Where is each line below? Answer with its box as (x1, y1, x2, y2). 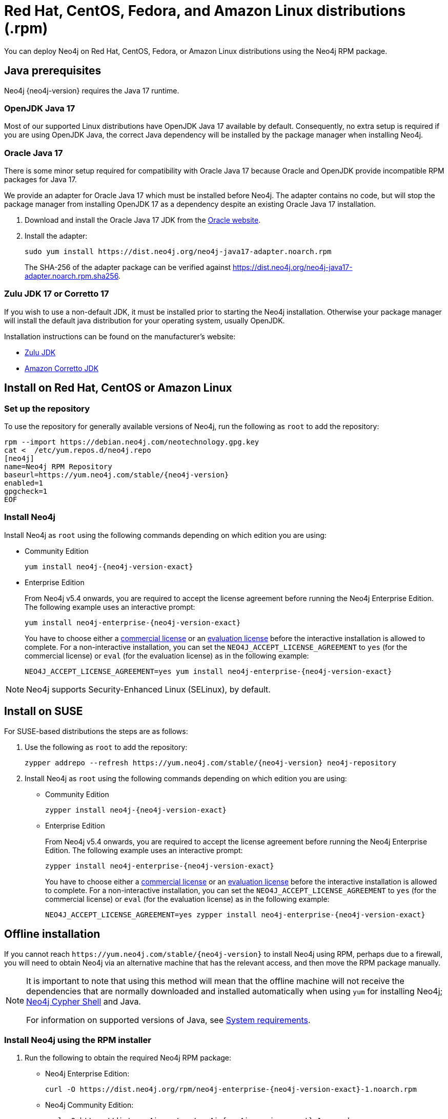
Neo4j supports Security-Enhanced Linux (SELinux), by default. (26, 684, 271, 694)
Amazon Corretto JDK (25, 363, 99, 373)
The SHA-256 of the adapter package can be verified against (25, 263, 231, 272)
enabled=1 (4, 479, 43, 488)
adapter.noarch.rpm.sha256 (25, 272, 118, 281)
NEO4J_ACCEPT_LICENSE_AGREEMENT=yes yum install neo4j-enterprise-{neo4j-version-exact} (25, 667, 392, 676)
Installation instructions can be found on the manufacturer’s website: (4, 332, 236, 341)
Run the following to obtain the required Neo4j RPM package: (25, 1053, 232, 1063)
